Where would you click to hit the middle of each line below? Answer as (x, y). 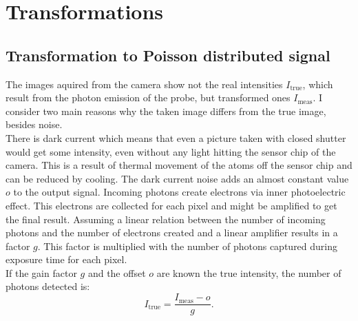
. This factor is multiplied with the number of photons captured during (188, 246)
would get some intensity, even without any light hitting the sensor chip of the (171, 151)
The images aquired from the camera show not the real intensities (144, 84)
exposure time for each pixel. (66, 259)
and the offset (117, 272)
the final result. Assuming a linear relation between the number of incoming (166, 219)
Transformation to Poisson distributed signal (168, 55)
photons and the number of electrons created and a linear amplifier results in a (172, 232)
